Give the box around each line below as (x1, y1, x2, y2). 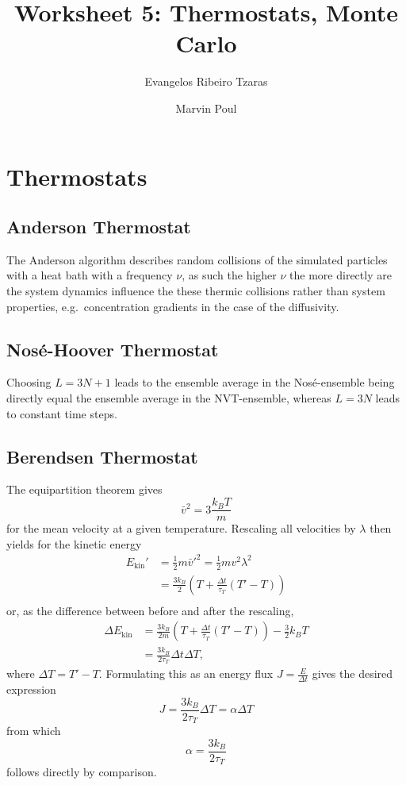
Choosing (6, 374, 52, 391)
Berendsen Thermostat (6, 444, 198, 468)
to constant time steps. (6, 405, 117, 421)
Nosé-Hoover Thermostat (6, 337, 219, 361)
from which (6, 722, 61, 739)
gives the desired (312, 665, 393, 682)
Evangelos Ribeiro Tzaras (144, 73, 268, 90)
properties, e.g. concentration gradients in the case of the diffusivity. (6, 298, 339, 314)
